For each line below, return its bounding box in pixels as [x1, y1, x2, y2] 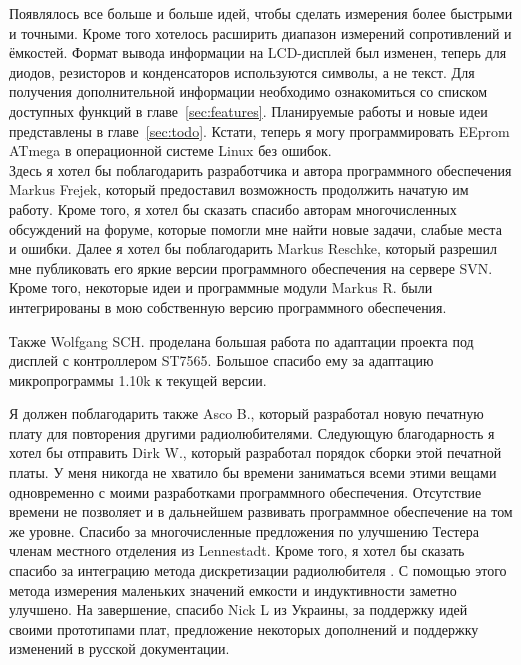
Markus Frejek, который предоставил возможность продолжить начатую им [9, 179, 469, 200]
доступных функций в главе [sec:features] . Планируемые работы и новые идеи [9, 100, 488, 121]
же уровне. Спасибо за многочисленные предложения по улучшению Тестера [9, 520, 479, 541]
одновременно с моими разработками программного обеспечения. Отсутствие [9, 481, 482, 502]
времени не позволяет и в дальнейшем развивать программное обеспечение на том [9, 501, 513, 522]
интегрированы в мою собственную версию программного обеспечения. [9, 296, 447, 317]
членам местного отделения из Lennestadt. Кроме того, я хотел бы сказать [9, 540, 465, 561]
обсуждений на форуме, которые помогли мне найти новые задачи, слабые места [9, 218, 502, 239]
